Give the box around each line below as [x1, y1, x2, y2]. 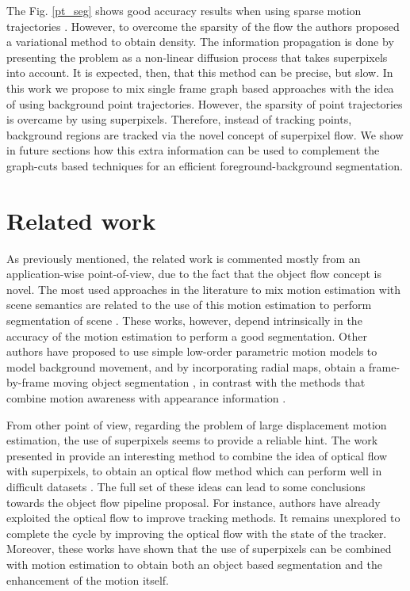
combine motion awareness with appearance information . [6, 390, 286, 406]
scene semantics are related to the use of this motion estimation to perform [6, 296, 372, 313]
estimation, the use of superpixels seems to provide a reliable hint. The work [6, 432, 378, 448]
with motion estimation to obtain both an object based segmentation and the [6, 555, 382, 572]
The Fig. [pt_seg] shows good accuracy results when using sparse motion [6, 2, 362, 18]
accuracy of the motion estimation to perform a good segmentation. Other [6, 327, 367, 344]
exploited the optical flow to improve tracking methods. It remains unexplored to [6, 509, 400, 526]
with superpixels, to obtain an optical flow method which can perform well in [6, 463, 382, 479]
